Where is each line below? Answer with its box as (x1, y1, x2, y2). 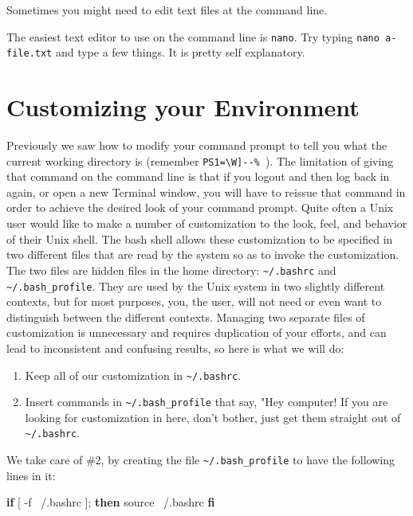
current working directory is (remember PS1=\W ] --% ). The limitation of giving (6, 152, 394, 169)
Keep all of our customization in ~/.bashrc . (25, 366, 242, 383)
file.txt (6, 48, 53, 60)
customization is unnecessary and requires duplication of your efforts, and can (6, 324, 387, 341)
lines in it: (6, 467, 56, 483)
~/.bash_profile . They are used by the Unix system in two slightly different (6, 277, 385, 294)
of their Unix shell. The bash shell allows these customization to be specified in (6, 230, 393, 247)
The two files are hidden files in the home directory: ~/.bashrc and (6, 261, 336, 278)
